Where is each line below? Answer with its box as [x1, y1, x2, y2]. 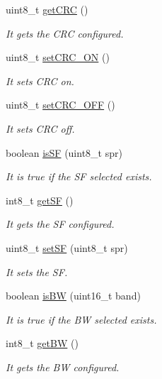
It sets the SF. [6, 264, 68, 279]
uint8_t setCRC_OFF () [6, 97, 115, 112]
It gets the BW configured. [6, 359, 120, 374]
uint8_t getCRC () [6, 2, 88, 16]
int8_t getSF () [6, 192, 74, 207]
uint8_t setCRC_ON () [6, 50, 110, 65]
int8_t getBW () [6, 336, 79, 351]
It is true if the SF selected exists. [6, 169, 152, 184]
